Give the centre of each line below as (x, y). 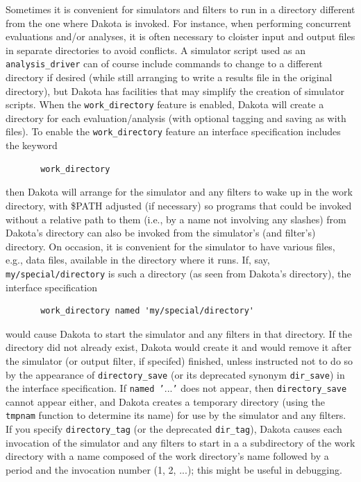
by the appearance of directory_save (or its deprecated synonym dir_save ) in (175, 374)
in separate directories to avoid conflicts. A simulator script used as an (156, 50)
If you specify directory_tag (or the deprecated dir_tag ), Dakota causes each (174, 429)
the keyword (32, 145)
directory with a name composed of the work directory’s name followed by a (167, 456)
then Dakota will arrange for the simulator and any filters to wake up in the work (179, 192)
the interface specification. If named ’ (85, 388)
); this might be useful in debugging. (265, 469)
